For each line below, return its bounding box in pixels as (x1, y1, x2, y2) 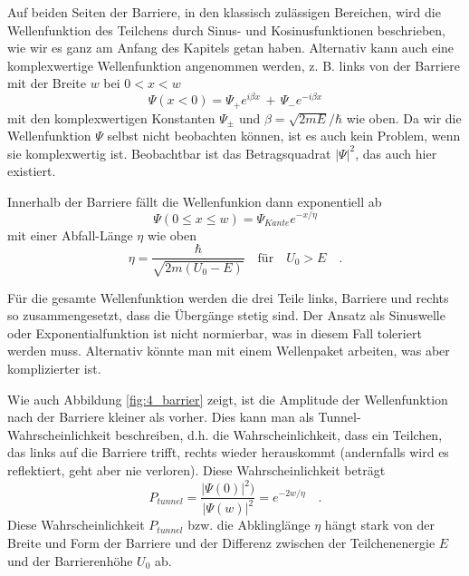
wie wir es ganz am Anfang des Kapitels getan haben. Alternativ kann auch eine (7, 38, 455, 57)
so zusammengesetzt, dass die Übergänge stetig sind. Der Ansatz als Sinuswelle (7, 306, 445, 325)
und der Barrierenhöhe (7, 551, 133, 570)
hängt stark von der (324, 515, 435, 534)
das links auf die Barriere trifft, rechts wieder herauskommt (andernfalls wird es (7, 443, 449, 462)
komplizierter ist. (7, 358, 101, 377)
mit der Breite (7, 73, 86, 93)
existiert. (7, 161, 56, 181)
